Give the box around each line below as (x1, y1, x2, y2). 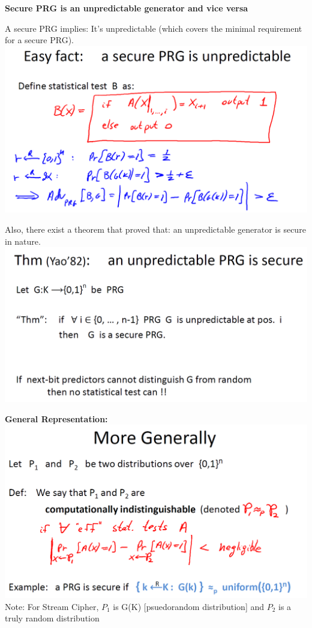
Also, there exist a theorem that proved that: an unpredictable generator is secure (5, 223, 306, 235)
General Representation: (5, 412, 108, 425)
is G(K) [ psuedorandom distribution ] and (113, 600, 265, 612)
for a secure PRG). (5, 34, 74, 46)
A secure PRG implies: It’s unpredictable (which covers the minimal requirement (5, 22, 302, 34)
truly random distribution (5, 612, 100, 624)
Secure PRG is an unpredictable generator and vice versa (5, 2, 248, 14)
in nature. (5, 235, 41, 247)
